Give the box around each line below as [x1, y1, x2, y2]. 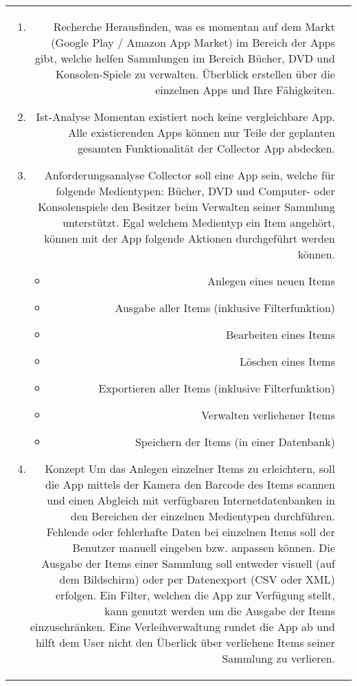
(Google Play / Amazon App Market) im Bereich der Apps [51, 34, 335, 50]
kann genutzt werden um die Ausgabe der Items [104, 603, 335, 619]
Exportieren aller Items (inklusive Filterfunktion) [98, 380, 335, 396]
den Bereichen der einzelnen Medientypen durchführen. [71, 508, 335, 524]
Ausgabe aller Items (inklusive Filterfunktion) [115, 300, 335, 316]
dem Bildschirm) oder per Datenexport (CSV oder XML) [59, 571, 335, 587]
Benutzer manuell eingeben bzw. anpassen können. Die [72, 540, 335, 555]
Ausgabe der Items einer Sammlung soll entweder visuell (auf [41, 555, 335, 571]
